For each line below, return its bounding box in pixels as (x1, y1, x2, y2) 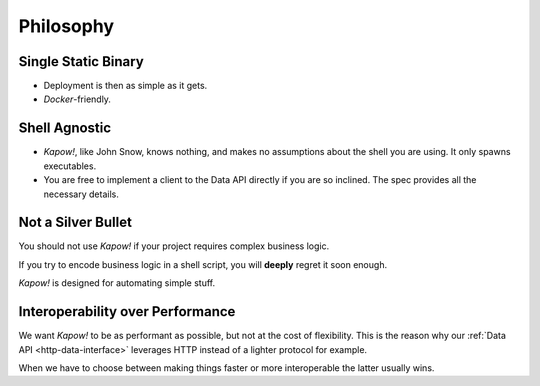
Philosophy (18, 15, 115, 37)
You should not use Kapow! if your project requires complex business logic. (18, 240, 330, 252)
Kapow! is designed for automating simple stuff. (18, 277, 216, 289)
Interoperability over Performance (18, 303, 236, 320)
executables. (43, 160, 97, 172)
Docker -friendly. (43, 93, 112, 105)
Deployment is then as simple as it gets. (43, 80, 208, 92)
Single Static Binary (18, 53, 144, 70)
